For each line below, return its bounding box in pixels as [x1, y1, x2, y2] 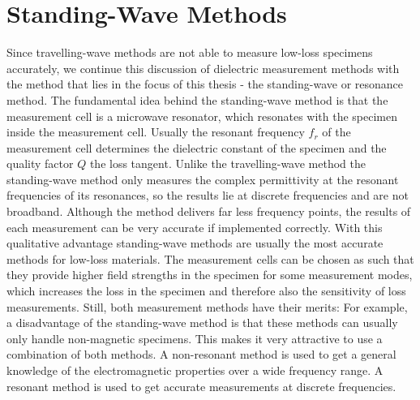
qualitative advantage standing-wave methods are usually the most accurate [6, 234, 384, 252]
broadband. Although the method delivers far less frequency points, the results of [6, 203, 411, 220]
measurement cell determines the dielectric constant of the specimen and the [6, 139, 387, 156]
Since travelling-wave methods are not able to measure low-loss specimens [6, 44, 373, 61]
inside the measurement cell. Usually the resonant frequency [6, 123, 305, 140]
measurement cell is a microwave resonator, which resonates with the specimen [6, 107, 398, 124]
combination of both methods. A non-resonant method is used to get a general [6, 346, 396, 363]
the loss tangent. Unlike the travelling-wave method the [89, 155, 366, 172]
